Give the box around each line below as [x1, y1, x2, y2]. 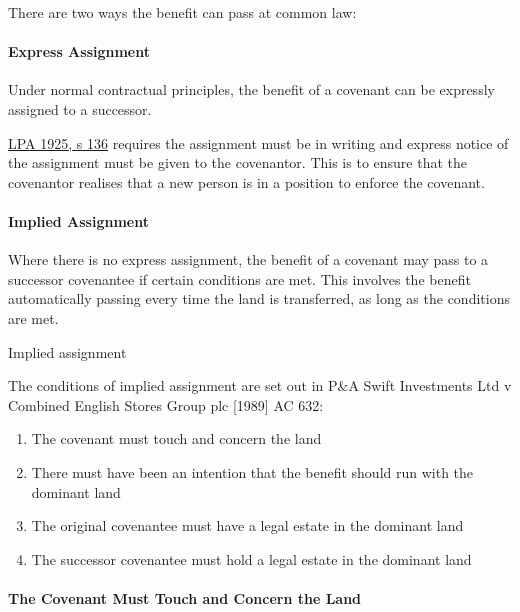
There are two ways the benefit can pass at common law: [8, 2, 357, 22]
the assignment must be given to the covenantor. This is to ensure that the [8, 152, 467, 173]
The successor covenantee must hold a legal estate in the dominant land [31, 548, 472, 569]
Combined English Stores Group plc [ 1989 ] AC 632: [8, 394, 324, 415]
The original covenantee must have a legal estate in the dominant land [31, 515, 464, 536]
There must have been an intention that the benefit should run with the [31, 461, 474, 482]
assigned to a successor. [8, 98, 152, 119]
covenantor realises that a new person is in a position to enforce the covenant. [8, 171, 485, 192]
